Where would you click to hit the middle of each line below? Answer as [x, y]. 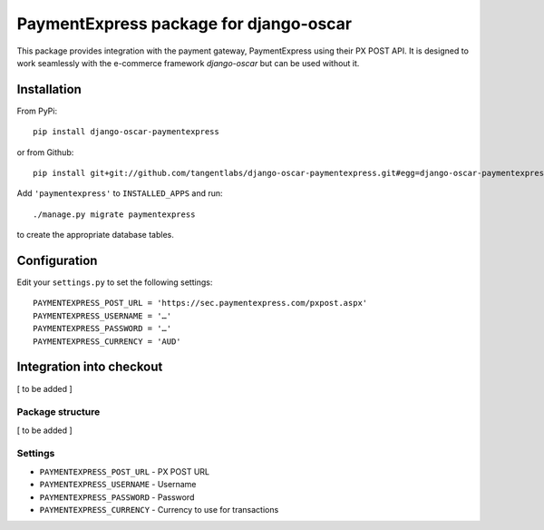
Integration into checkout [90, 367]
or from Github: [45, 152]
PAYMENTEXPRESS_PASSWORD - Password [117, 497]
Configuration [57, 260]
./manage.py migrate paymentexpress [114, 214]
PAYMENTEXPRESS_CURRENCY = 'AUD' [107, 341]
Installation [49, 89]
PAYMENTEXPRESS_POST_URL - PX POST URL [125, 471]
